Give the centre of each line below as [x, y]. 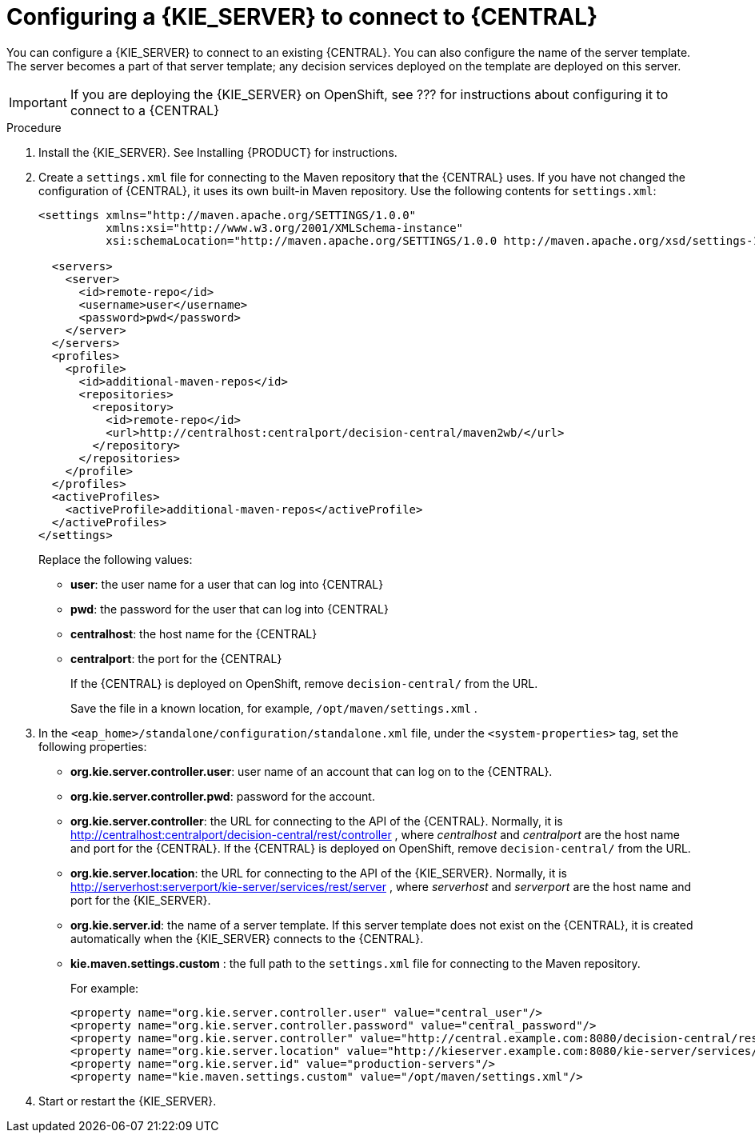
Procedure [34, 127]
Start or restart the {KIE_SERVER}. [128, 1101]
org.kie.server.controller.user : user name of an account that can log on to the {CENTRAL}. [312, 771]
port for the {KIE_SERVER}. [141, 900]
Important [38, 102]
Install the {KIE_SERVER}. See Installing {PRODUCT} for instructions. [218, 152]
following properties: [93, 746]
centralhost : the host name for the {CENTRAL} [194, 633]
